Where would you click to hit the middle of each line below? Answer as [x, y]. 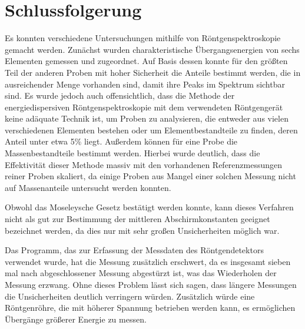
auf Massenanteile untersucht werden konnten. [88, 187]
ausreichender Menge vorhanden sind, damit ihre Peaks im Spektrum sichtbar [145, 84]
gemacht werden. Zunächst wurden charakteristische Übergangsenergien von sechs [152, 49]
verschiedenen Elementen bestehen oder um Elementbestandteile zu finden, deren [151, 130]
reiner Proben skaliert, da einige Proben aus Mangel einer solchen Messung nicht [150, 176]
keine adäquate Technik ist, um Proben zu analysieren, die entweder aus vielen [147, 118]
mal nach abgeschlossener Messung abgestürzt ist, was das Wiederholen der [141, 273]
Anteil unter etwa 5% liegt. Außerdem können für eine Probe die [121, 141]
